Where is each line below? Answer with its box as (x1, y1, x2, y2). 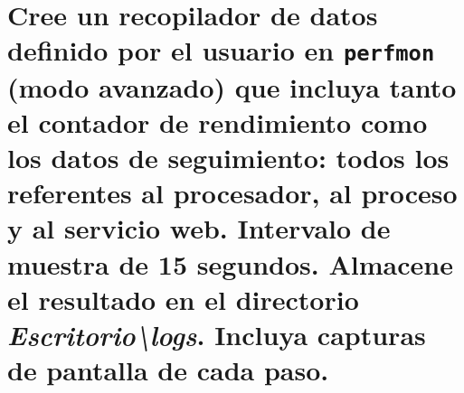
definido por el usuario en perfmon (7, 32, 435, 69)
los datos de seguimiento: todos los (7, 139, 450, 176)
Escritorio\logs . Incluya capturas (7, 316, 426, 353)
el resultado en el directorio (7, 280, 359, 317)
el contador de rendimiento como (7, 103, 428, 140)
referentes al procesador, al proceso (7, 174, 458, 211)
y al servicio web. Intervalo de (7, 210, 391, 247)
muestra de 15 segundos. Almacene (7, 245, 453, 282)
